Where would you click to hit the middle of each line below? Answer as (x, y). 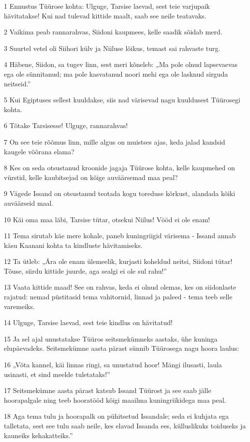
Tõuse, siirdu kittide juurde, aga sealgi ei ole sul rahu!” (85, 270)
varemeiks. (19, 306)
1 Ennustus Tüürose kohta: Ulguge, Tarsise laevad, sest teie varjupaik (107, 6)
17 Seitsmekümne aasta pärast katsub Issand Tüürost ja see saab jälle (108, 390)
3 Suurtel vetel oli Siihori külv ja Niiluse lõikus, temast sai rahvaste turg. (112, 48)
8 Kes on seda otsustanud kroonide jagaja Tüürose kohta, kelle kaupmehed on (119, 168)
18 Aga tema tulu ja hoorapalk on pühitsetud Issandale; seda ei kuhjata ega (117, 416)
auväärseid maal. (29, 203)
